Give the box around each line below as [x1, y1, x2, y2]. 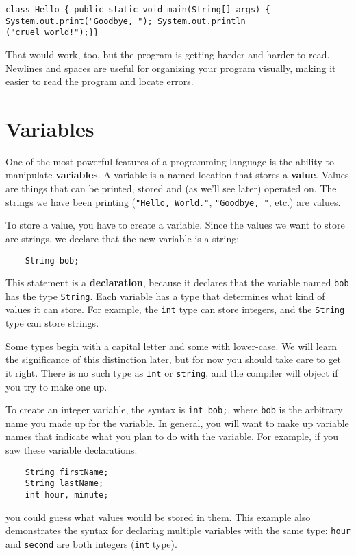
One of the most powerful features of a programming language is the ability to [5, 154, 334, 168]
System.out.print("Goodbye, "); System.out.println [5, 16, 246, 26]
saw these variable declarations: [5, 443, 138, 456]
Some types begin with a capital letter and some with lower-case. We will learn [5, 338, 338, 353]
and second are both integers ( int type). [5, 536, 177, 551]
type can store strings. [5, 316, 99, 330]
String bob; [25, 255, 79, 266]
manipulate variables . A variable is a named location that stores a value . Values [5, 167, 349, 182]
